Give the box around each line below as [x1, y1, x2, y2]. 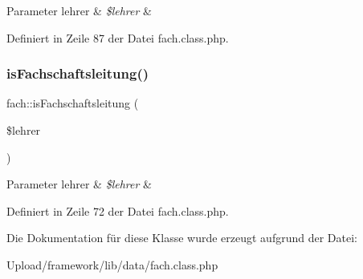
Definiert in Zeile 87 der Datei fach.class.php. [6, 29, 229, 46]
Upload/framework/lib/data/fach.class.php [6, 256, 218, 273]
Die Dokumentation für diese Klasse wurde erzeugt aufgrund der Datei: [6, 229, 357, 246]
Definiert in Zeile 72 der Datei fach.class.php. [6, 202, 229, 219]
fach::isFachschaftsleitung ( [6, 95, 139, 111]
